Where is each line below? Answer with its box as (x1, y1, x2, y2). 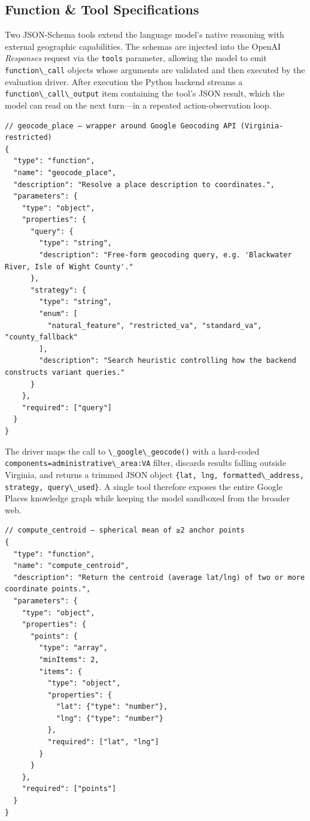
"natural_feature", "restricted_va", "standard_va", (47, 321, 262, 330)
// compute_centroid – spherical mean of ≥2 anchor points (5, 526, 245, 535)
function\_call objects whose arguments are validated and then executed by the (5, 64, 305, 76)
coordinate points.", (5, 585, 91, 594)
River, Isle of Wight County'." (5, 262, 133, 271)
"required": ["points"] (22, 784, 117, 793)
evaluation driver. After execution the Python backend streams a (5, 75, 243, 88)
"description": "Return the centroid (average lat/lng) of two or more (13, 573, 305, 582)
